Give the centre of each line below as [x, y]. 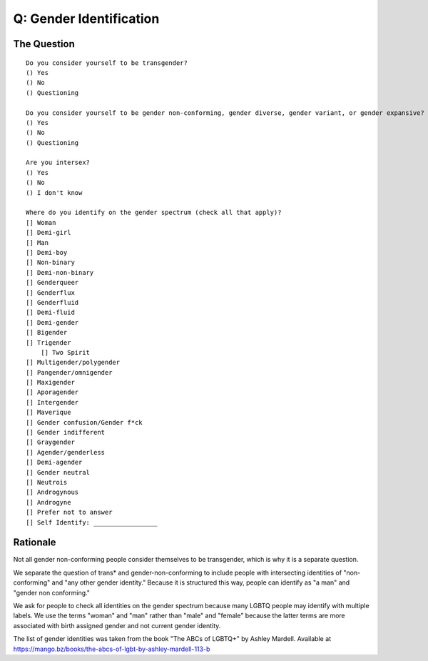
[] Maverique [49, 413]
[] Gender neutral [58, 472]
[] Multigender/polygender [73, 363]
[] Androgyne [49, 502]
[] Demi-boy [47, 252]
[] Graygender [50, 442]
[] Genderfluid [52, 302]
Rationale [35, 543]
